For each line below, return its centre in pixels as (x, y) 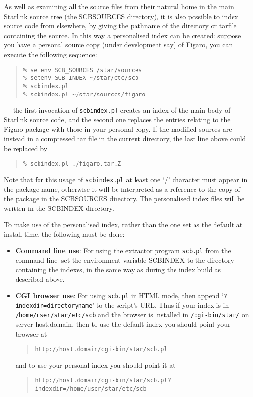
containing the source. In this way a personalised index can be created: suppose (123, 35)
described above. (40, 279)
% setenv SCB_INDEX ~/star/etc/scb (81, 78)
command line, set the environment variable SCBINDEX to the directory (125, 260)
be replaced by (26, 148)
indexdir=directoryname (54, 306)
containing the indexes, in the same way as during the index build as (118, 269)
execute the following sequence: (50, 54)
